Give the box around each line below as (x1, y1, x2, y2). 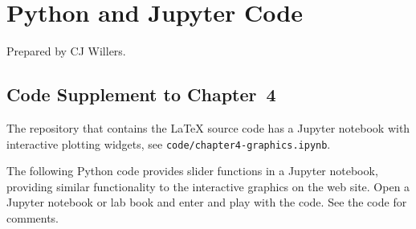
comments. (6, 209, 59, 226)
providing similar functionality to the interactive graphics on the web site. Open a (6, 178, 410, 194)
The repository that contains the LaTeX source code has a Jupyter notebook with (6, 119, 410, 136)
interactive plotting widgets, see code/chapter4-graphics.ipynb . (6, 135, 331, 152)
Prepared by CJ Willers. (6, 43, 126, 59)
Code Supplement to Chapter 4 (6, 82, 276, 107)
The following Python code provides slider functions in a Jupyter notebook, (6, 162, 378, 179)
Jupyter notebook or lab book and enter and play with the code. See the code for (6, 194, 407, 211)
